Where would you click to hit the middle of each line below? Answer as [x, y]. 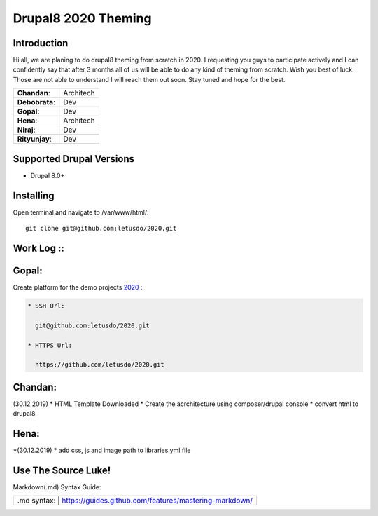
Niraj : [26, 130]
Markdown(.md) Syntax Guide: [57, 487]
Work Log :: [38, 248]
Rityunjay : [34, 139]
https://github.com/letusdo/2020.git [100, 365]
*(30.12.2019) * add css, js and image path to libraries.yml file [102, 450]
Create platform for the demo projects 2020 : [78, 287]
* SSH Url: [46, 306]
